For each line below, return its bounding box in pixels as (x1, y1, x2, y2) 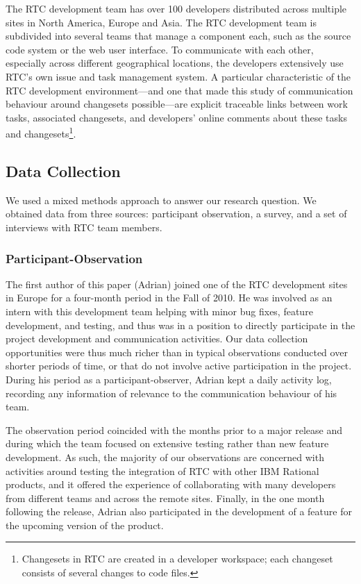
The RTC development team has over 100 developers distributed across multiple (6, 1, 347, 15)
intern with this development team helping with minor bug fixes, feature (6, 303, 313, 318)
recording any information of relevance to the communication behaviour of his (6, 385, 337, 400)
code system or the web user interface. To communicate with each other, (6, 42, 314, 56)
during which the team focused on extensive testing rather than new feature (6, 436, 329, 451)
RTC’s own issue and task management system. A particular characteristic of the (6, 69, 351, 83)
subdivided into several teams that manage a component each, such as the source (6, 28, 351, 43)
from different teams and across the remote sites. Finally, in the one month (6, 490, 325, 505)
